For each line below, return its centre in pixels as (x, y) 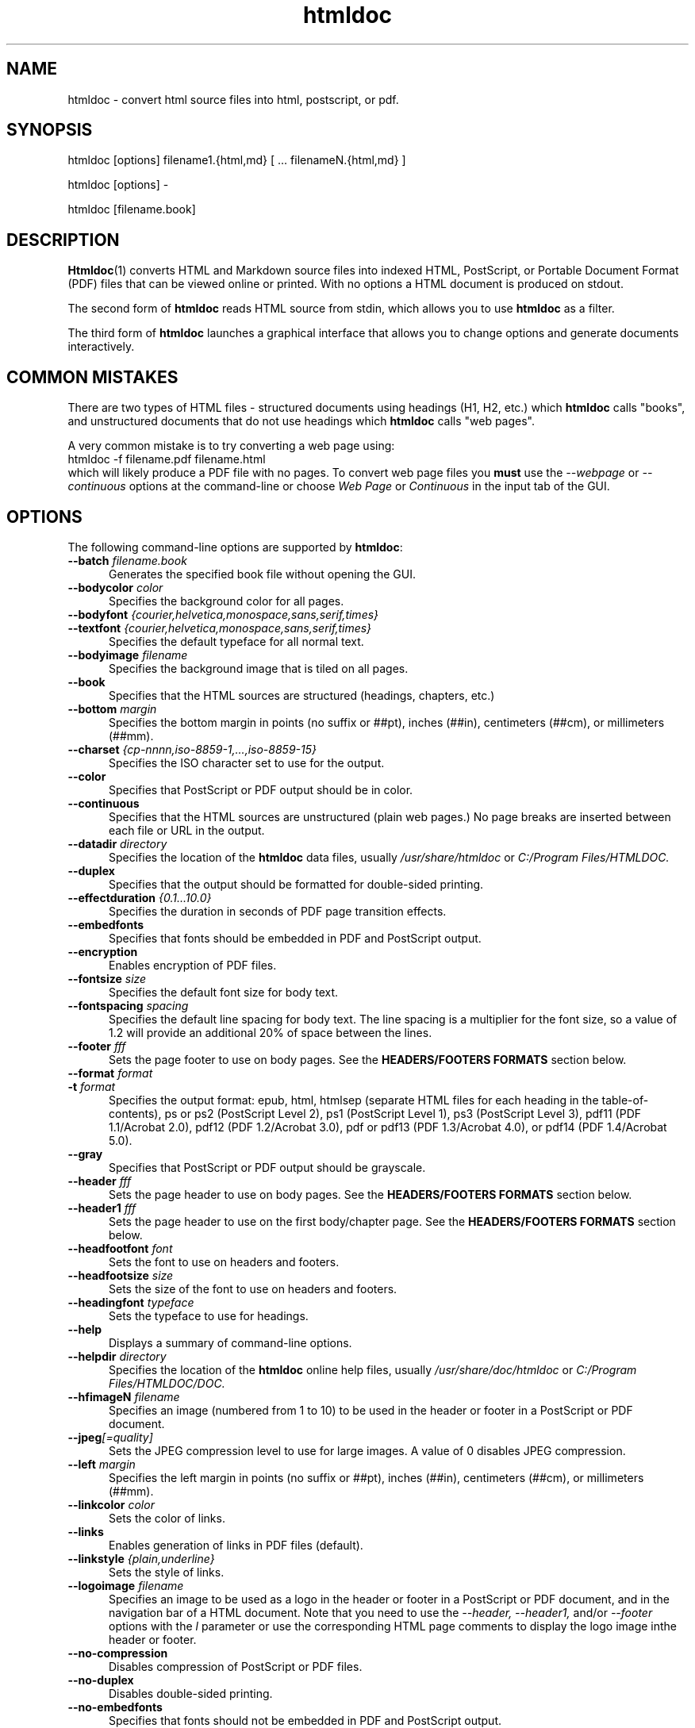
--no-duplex (101, 1680)
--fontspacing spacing (128, 1005)
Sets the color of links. (167, 1518)
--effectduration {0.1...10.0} (140, 897)
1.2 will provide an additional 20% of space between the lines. (271, 1032)
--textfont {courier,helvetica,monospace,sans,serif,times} (220, 628)
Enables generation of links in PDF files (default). (236, 1545)
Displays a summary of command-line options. (230, 1342)
